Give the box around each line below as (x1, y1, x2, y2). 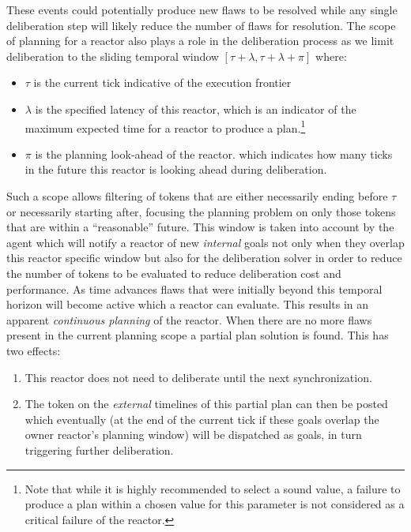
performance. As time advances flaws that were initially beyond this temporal (6, 280, 383, 297)
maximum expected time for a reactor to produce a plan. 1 (25, 117, 306, 136)
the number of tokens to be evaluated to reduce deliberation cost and (6, 264, 341, 281)
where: (315, 47, 347, 64)
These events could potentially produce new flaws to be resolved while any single (6, 2, 398, 17)
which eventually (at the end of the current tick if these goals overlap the (25, 410, 379, 427)
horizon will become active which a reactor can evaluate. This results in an (6, 296, 369, 313)
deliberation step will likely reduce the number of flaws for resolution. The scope (6, 17, 396, 33)
